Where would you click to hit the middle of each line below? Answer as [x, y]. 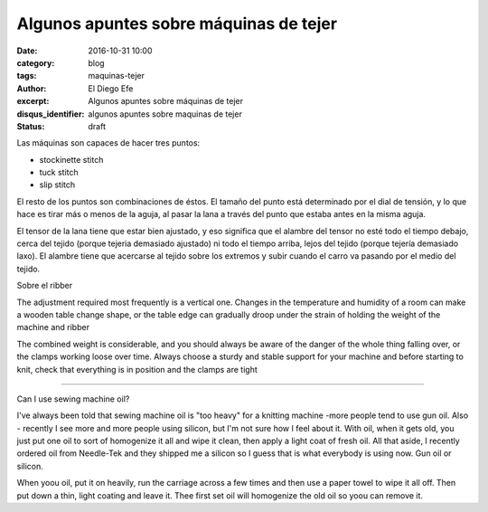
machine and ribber [53, 327]
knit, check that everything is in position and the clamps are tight [137, 369]
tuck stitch [59, 173]
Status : [31, 126]
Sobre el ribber [44, 286]
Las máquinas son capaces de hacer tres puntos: [108, 143]
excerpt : [33, 101]
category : [36, 62]
